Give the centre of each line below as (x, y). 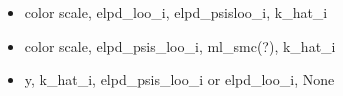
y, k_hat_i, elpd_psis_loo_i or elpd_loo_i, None (179, 79)
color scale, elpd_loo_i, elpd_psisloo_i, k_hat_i (176, 12)
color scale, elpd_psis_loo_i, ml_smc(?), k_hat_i (180, 45)
